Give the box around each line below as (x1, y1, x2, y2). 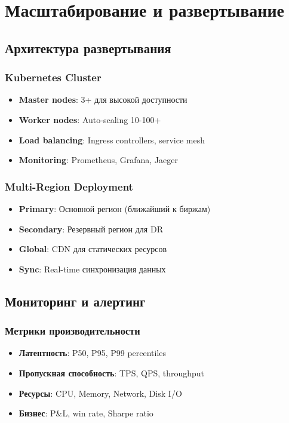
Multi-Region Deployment (5, 179, 133, 194)
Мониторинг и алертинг (5, 292, 146, 310)
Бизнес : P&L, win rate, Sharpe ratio (19, 407, 153, 419)
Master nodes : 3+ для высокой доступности (19, 93, 187, 106)
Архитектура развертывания (5, 38, 171, 57)
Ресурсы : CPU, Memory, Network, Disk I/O (19, 387, 182, 399)
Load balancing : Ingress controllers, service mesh (19, 133, 205, 146)
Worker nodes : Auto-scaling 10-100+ (19, 113, 161, 125)
